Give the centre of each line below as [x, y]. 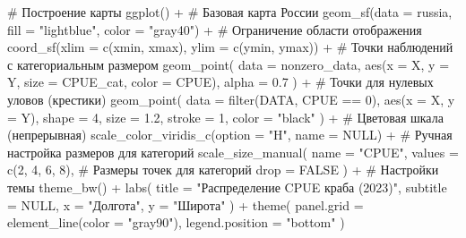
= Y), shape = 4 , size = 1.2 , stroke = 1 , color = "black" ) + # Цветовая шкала [225, 117]
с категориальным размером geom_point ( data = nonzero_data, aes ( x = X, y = [229, 64]
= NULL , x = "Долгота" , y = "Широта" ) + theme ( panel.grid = [186, 204]
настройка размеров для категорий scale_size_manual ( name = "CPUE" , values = [233, 152]
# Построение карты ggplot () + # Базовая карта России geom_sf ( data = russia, [230, 12]
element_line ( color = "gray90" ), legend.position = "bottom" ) [176, 222]
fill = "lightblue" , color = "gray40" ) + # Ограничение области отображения [215, 29]
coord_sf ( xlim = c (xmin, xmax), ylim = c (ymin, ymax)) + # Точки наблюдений [230, 47]
